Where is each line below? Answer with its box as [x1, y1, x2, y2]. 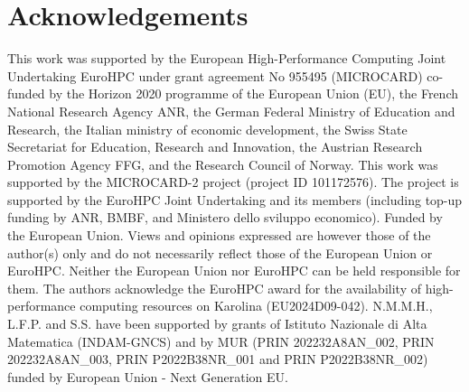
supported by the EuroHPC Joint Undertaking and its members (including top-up [7, 190, 463, 209]
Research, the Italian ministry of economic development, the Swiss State [7, 119, 408, 138]
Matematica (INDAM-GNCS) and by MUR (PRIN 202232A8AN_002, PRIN [7, 331, 435, 350]
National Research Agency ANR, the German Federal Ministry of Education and [7, 101, 455, 120]
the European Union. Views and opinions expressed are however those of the [7, 226, 431, 245]
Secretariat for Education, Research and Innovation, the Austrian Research [7, 137, 423, 156]
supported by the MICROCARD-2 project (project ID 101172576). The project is [7, 173, 459, 191]
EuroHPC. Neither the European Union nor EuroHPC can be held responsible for [7, 261, 461, 280]
